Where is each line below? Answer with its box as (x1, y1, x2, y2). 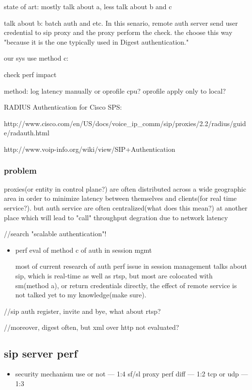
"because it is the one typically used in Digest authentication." (4, 36, 189, 47)
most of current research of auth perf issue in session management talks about (15, 261, 247, 271)
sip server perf (4, 346, 78, 361)
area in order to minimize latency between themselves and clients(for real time (4, 193, 237, 203)
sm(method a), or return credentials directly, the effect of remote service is (15, 280, 237, 290)
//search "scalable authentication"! (4, 228, 107, 239)
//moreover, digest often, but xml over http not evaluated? (4, 322, 179, 332)
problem (4, 164, 37, 177)
